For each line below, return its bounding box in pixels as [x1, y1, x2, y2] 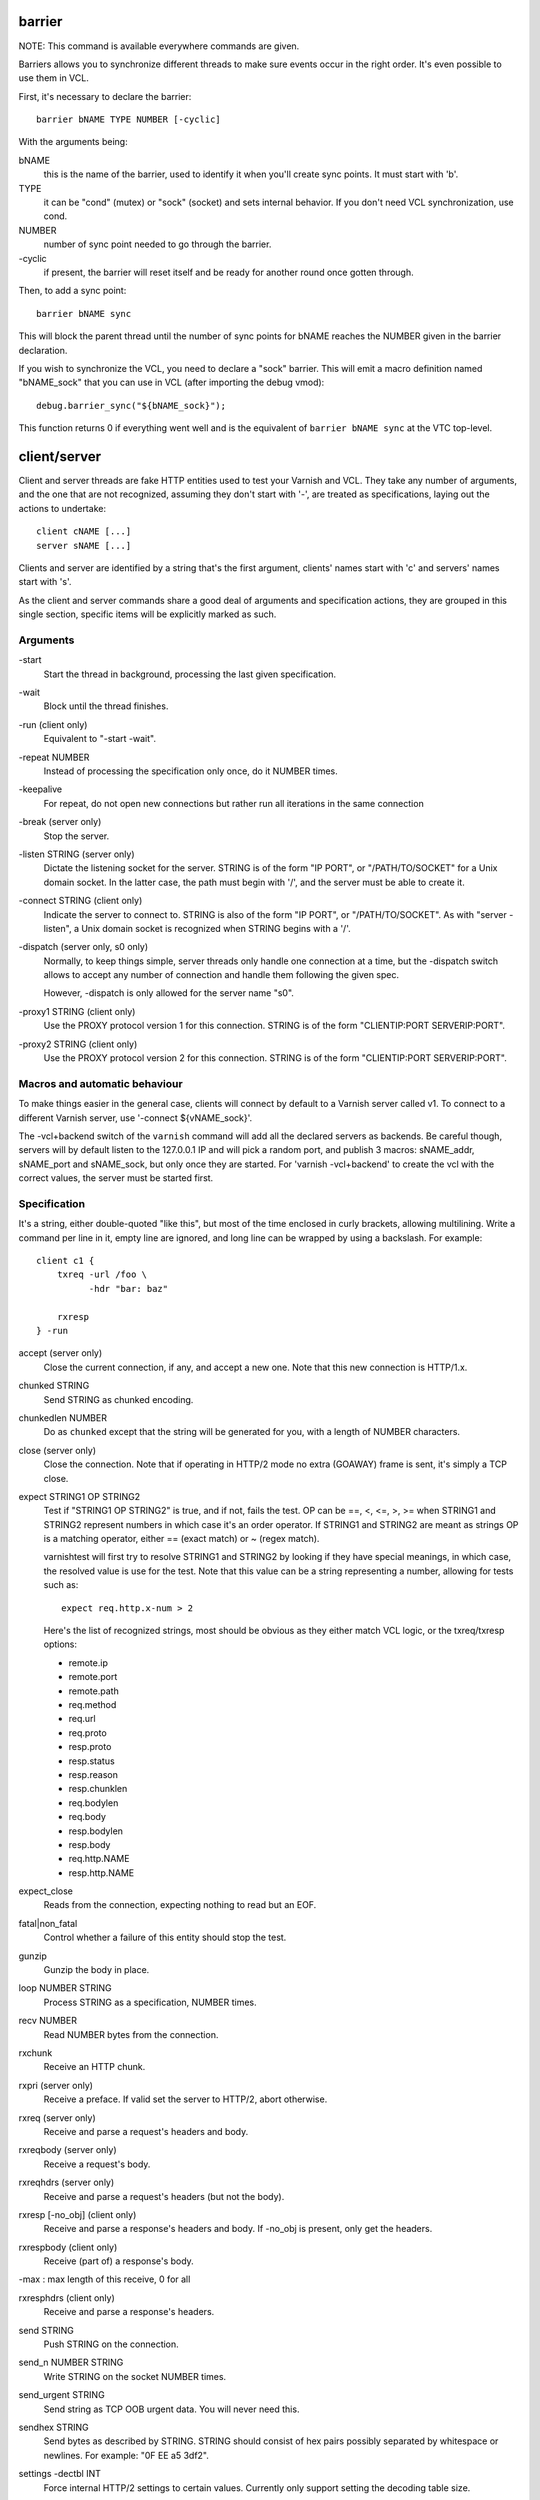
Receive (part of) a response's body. [43, 2255, 194, 2267]
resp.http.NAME [68, 1866, 135, 1879]
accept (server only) [18, 1347, 103, 1359]
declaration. [18, 344, 68, 356]
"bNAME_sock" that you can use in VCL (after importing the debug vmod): [18, 376, 325, 389]
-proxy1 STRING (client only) [18, 1005, 136, 1017]
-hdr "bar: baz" [88, 1283, 169, 1294]
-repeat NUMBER [18, 751, 90, 763]
